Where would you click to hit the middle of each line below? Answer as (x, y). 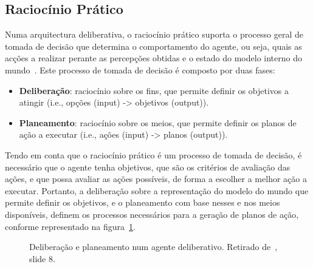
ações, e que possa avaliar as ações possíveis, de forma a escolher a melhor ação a (156, 179)
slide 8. (42, 258)
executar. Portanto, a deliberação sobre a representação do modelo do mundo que (157, 190)
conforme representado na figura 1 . (70, 226)
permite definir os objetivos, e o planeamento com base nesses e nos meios (143, 202)
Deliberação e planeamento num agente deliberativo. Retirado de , (153, 247)
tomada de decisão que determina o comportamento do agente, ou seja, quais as (153, 46)
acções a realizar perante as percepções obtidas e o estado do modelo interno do (153, 58)
